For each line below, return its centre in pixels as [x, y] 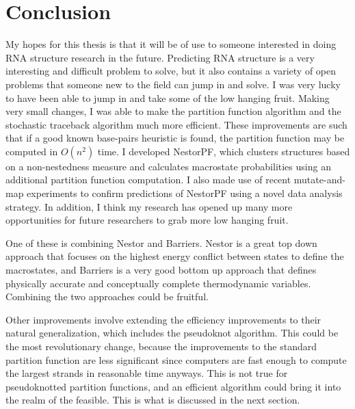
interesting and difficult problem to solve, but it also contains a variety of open [171, 71]
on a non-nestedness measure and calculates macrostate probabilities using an [168, 166]
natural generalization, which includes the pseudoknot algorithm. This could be [172, 333]
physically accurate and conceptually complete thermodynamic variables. [158, 283]
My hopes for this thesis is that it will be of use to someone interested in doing [171, 44]
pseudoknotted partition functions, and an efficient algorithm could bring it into [173, 386]
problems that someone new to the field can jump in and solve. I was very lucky [173, 84]
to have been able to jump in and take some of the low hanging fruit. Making [168, 97]
